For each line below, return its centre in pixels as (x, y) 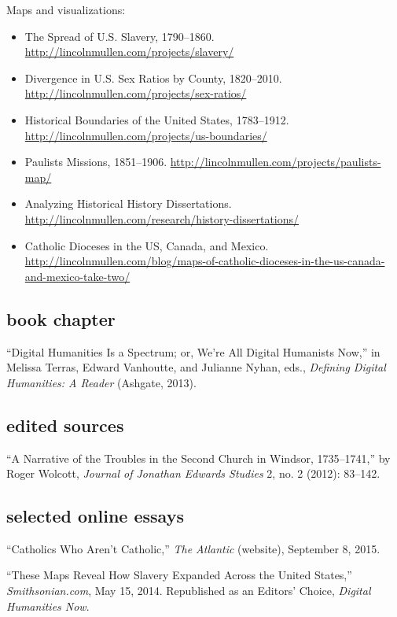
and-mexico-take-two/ (77, 276)
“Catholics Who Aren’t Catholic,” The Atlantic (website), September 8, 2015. (193, 548)
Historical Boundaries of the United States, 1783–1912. (157, 119)
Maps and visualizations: (66, 9)
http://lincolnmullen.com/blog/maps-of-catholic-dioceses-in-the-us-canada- (205, 261)
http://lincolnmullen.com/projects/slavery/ (129, 52)
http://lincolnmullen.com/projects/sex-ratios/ (136, 93)
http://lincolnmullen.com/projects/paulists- (276, 162)
